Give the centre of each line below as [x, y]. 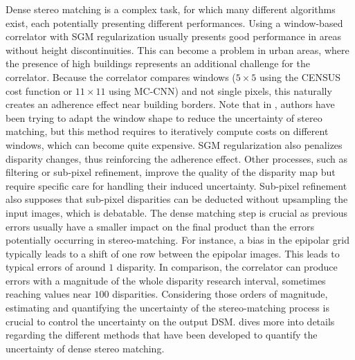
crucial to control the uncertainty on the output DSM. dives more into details [170, 321]
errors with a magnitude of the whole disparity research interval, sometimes [166, 280]
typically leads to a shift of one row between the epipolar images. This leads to [173, 253]
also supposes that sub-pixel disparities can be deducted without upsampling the [177, 199]
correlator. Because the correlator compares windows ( [121, 76]
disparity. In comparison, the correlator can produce [227, 267]
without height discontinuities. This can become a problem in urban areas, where [177, 49]
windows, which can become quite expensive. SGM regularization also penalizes [174, 144]
